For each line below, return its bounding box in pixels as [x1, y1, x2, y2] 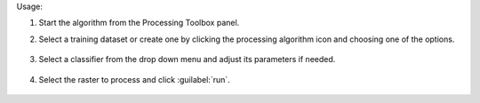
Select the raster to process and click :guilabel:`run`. [38, 74, 230, 84]
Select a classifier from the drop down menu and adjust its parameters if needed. [38, 54, 336, 65]
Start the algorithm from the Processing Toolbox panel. [38, 18, 240, 28]
